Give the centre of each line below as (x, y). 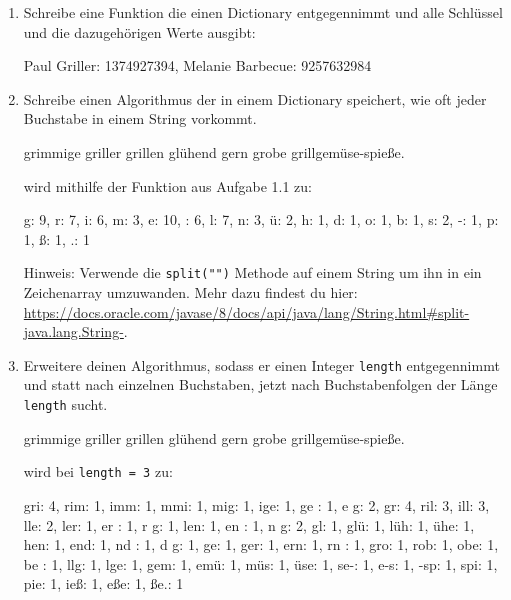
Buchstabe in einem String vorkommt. (140, 118)
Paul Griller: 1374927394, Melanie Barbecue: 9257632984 (197, 65)
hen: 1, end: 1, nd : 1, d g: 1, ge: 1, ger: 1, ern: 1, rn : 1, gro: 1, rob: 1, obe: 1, (261, 544)
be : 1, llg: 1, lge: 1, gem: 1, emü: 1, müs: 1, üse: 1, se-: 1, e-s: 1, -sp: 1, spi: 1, (260, 563)
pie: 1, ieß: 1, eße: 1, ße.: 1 (103, 583)
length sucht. (65, 404)
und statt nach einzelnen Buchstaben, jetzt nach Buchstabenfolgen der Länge (260, 384)
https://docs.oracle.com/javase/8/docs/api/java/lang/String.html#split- (246, 311)
